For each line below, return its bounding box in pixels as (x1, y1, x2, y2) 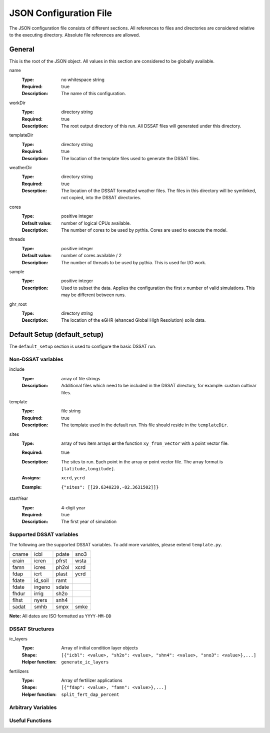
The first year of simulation (61, 518, 117, 525)
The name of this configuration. (61, 91, 126, 97)
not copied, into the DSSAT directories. (61, 195, 141, 201)
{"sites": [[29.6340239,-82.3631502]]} (61, 484, 159, 490)
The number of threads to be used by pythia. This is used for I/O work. (61, 259, 206, 265)
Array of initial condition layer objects (61, 645, 138, 651)
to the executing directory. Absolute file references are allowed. (9, 32, 140, 38)
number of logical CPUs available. (61, 220, 131, 226)
